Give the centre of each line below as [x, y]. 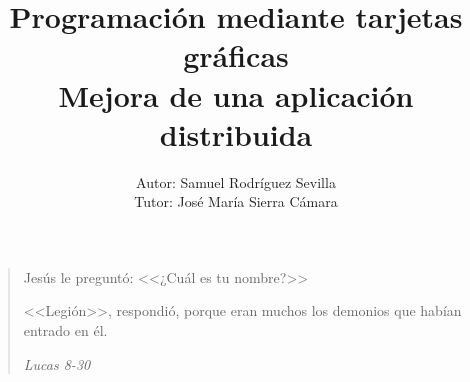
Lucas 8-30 [57, 363]
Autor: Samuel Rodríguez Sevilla [236, 181]
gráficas [236, 55]
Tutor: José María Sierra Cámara [236, 201]
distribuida [236, 133]
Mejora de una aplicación [236, 94]
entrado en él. [65, 330]
